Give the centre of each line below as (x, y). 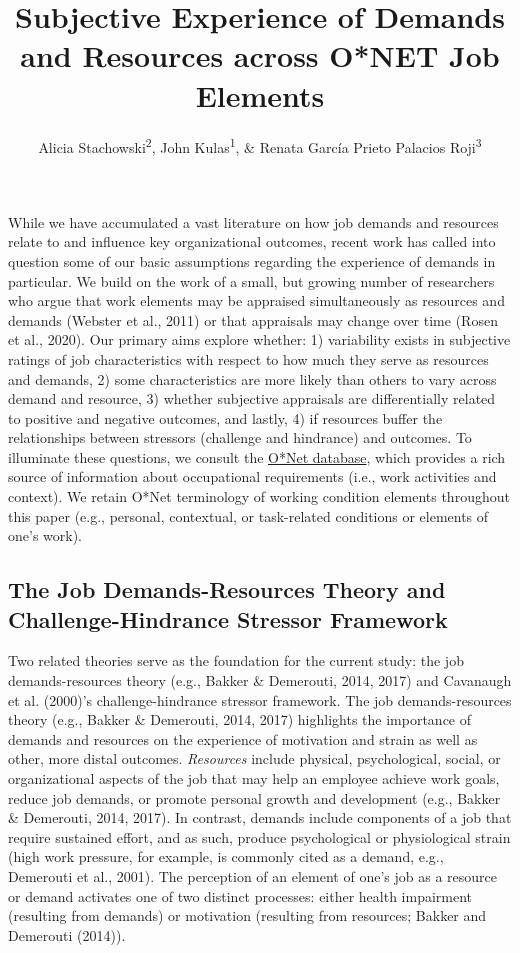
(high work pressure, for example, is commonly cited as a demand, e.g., (226, 856)
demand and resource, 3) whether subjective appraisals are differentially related (252, 398)
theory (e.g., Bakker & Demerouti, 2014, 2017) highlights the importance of (240, 719)
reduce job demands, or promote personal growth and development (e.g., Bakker (254, 797)
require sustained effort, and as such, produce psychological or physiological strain (259, 836)
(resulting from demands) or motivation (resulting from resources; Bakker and (247, 915)
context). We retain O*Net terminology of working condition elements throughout (259, 496)
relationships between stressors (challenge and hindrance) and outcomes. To (240, 437)
